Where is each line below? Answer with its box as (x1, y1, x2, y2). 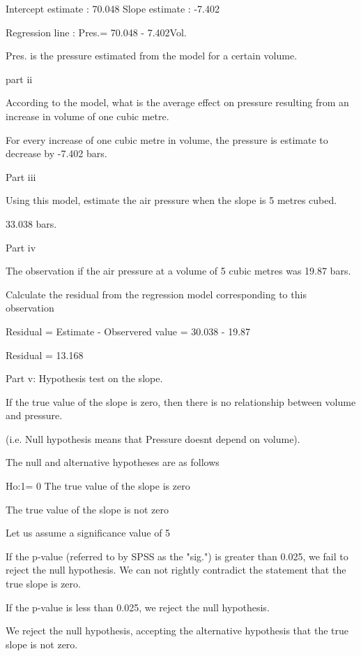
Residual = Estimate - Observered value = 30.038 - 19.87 (6, 323, 251, 338)
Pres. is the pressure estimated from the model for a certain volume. (6, 48, 298, 63)
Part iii (6, 169, 36, 184)
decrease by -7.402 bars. (6, 146, 107, 161)
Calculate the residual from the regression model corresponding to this (6, 286, 307, 301)
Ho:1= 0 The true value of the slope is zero (6, 479, 190, 493)
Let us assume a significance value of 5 (6, 525, 171, 540)
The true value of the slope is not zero (6, 502, 169, 516)
